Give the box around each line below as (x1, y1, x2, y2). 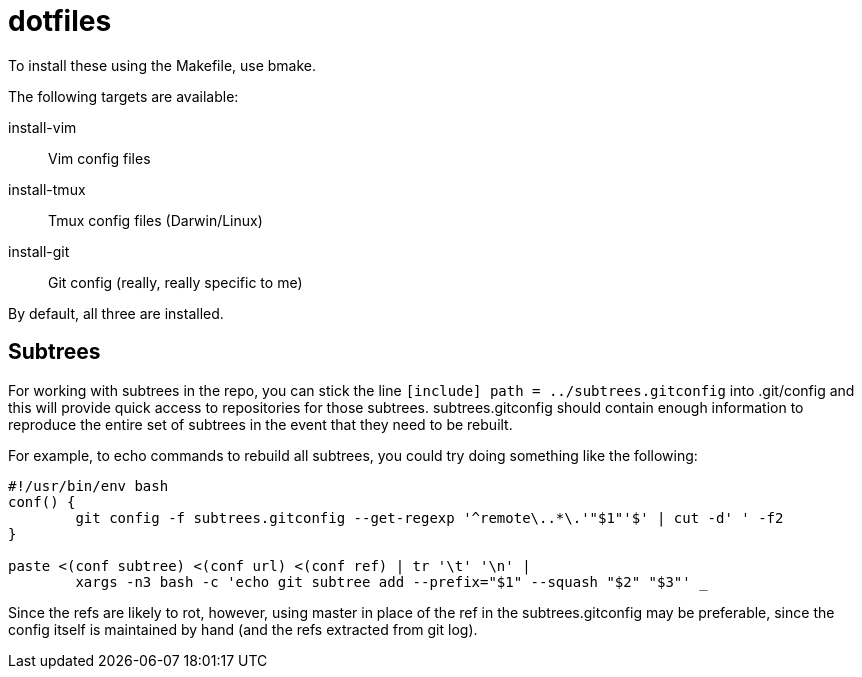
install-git (8, 242, 70, 260)
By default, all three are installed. (8, 304, 224, 322)
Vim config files (48, 149, 151, 167)
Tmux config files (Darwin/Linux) (48, 211, 263, 229)
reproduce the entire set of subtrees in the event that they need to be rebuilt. (8, 415, 513, 433)
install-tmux (8, 180, 86, 198)
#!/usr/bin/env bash (8, 477, 169, 494)
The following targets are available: (8, 87, 239, 105)
